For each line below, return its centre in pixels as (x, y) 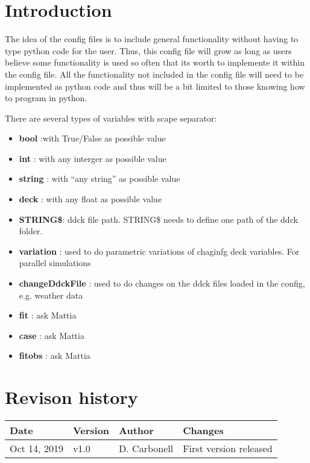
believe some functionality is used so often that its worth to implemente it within (155, 62)
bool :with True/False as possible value (92, 138)
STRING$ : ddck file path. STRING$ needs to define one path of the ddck (158, 219)
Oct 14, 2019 (36, 449)
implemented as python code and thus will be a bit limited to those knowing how (155, 86)
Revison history (71, 397)
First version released (228, 449)
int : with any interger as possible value (93, 158)
